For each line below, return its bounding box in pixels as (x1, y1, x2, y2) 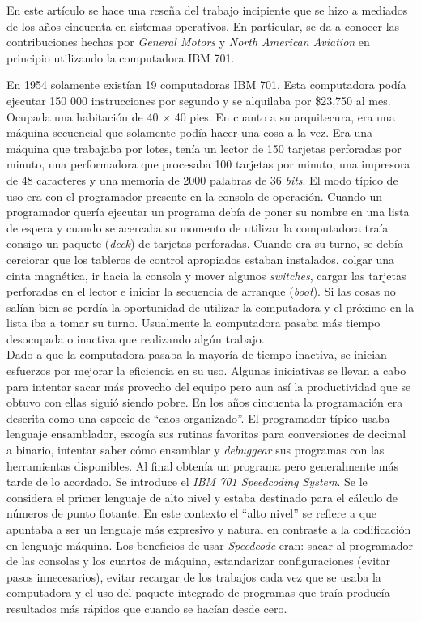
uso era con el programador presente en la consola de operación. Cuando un (6, 187, 383, 204)
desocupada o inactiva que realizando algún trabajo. (6, 330, 265, 347)
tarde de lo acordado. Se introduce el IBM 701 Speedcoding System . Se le (6, 473, 368, 490)
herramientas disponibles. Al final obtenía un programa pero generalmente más (6, 457, 398, 474)
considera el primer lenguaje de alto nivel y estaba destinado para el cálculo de (6, 488, 398, 505)
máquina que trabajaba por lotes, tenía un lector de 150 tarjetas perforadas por (6, 139, 402, 156)
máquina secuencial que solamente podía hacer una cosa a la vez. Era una (6, 124, 372, 141)
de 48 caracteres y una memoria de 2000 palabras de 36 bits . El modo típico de (6, 171, 398, 188)
